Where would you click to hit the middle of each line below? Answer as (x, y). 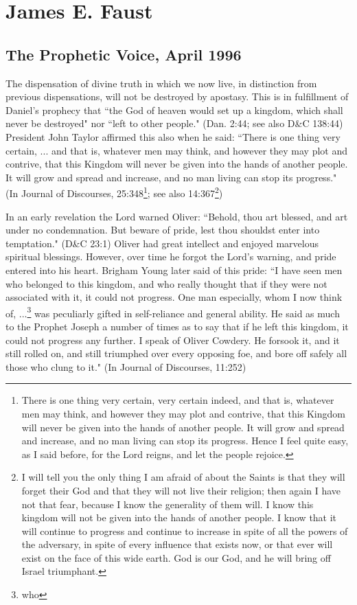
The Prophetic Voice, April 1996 (124, 54)
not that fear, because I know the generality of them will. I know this (168, 504)
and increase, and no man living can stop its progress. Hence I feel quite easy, (185, 441)
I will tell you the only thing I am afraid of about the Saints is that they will (183, 477)
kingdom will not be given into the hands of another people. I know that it (179, 517)
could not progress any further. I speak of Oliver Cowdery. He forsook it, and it (173, 340)
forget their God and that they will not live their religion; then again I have (181, 490)
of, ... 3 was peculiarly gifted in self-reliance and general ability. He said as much (173, 312)
